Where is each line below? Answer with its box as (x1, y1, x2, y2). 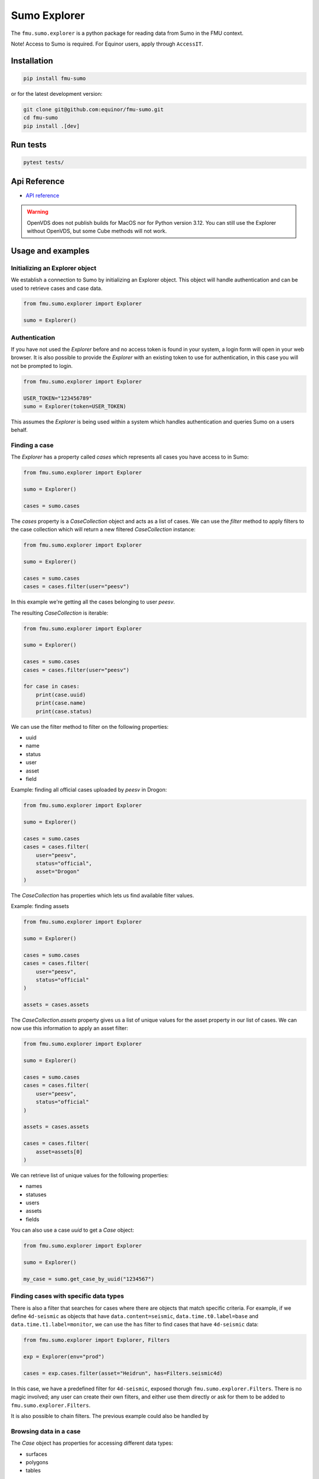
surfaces (25, 1450, 47, 1458)
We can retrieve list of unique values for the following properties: (11, 1171, 169, 1178)
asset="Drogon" (35, 868, 80, 875)
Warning (27, 208, 48, 215)
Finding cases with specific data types (11, 1292, 124, 1300)
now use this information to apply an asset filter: (11, 1025, 128, 1032)
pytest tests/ (23, 159, 64, 166)
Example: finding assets (11, 903, 69, 910)
